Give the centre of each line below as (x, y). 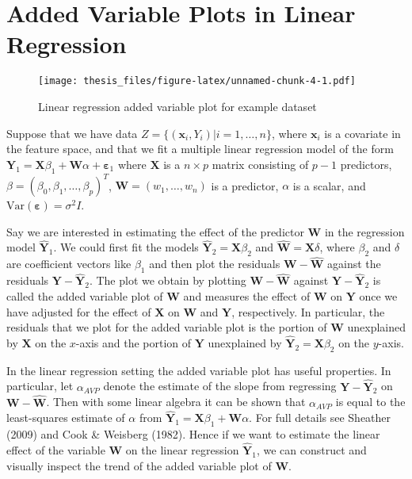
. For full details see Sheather (320, 418)
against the (354, 264)
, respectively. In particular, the (308, 311)
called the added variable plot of (85, 296)
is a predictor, (245, 185)
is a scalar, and (329, 185)
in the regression (364, 231)
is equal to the (370, 402)
